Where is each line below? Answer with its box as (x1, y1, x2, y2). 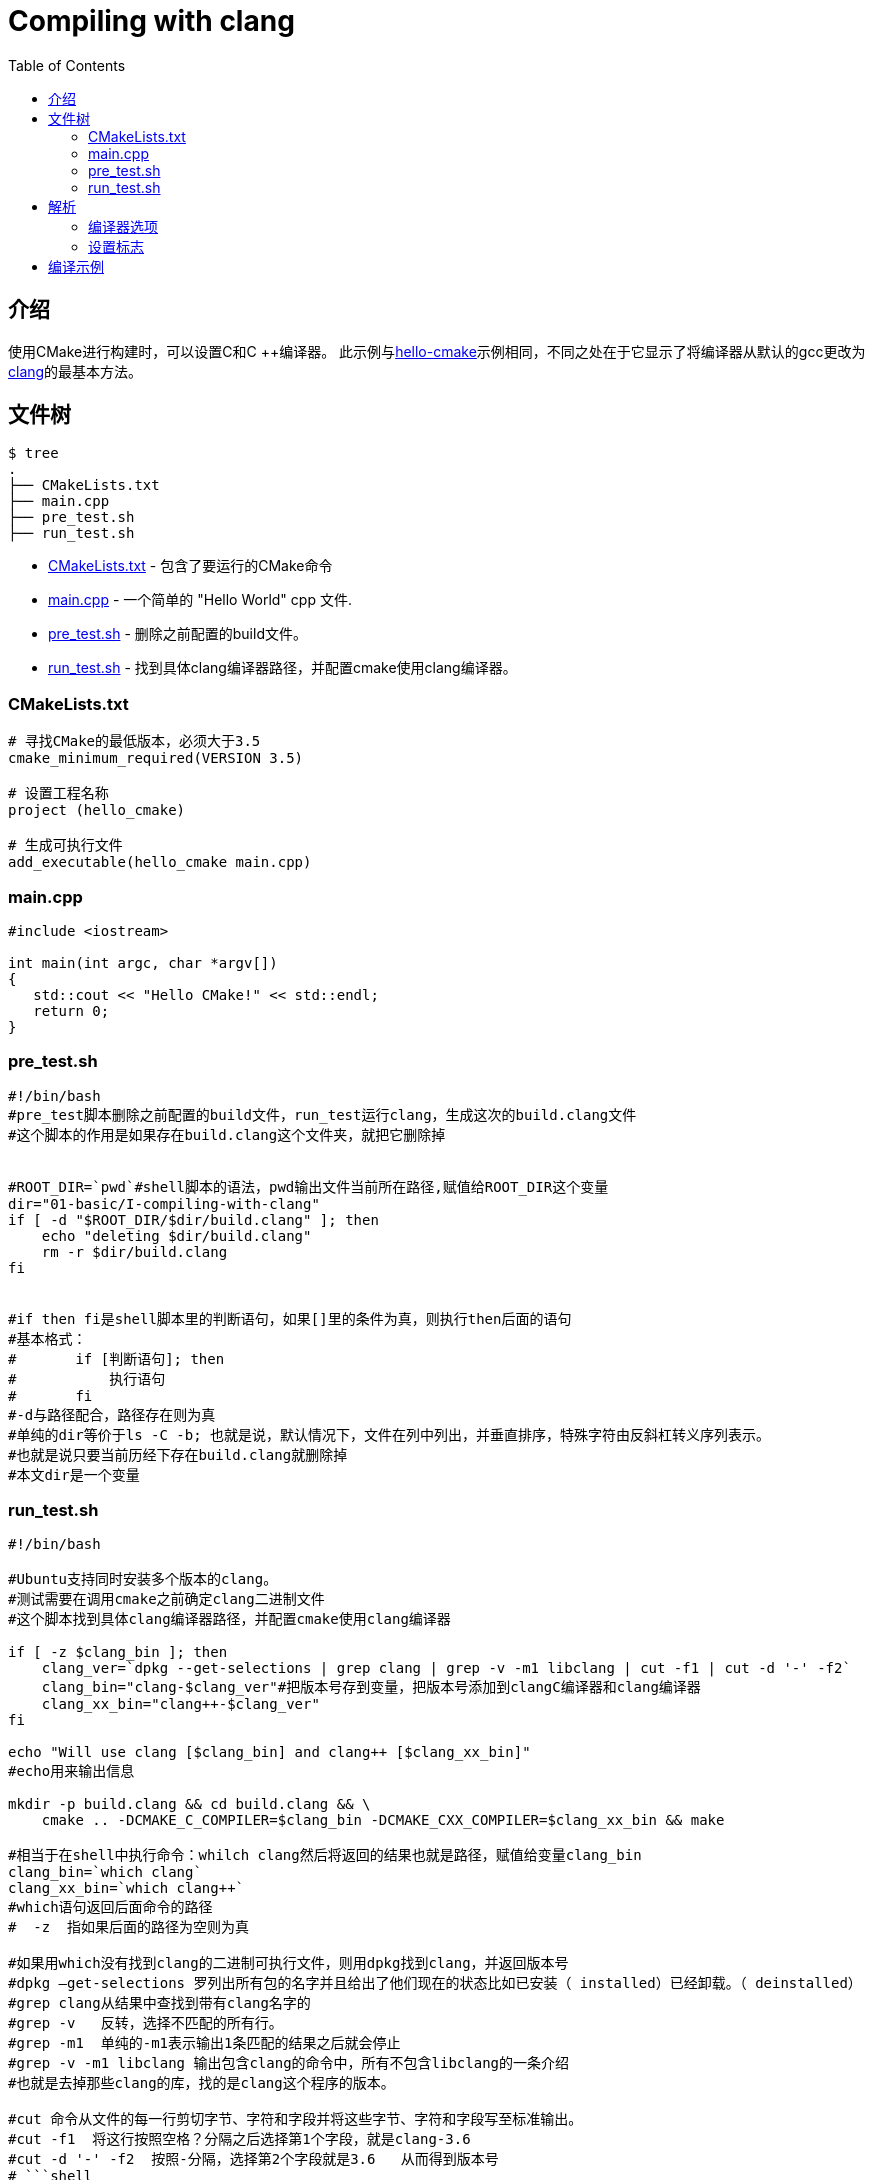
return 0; (33, 1002, 110, 1019)
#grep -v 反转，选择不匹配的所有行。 (8, 2015, 283, 2032)
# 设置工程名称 (8, 785, 109, 802)
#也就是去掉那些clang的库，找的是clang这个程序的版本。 (8, 2075, 395, 2092)
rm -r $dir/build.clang (41, 1243, 228, 1260)
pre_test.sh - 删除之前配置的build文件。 (48, 625, 307, 643)
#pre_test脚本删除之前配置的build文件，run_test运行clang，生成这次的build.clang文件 (8, 1106, 637, 1123)
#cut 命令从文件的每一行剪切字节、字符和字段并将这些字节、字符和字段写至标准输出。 (8, 2111, 583, 2128)
